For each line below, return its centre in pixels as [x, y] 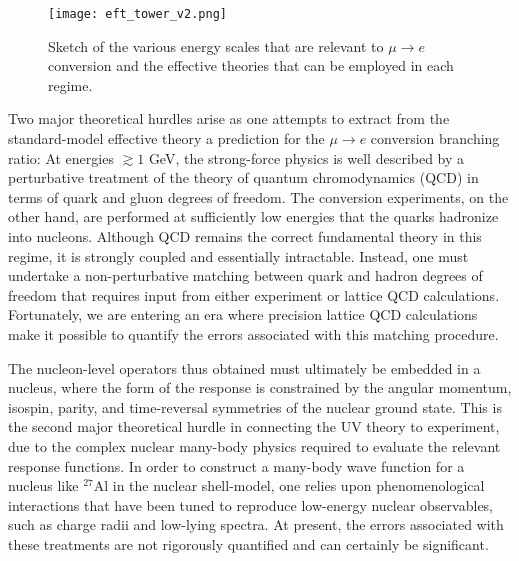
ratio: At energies [61, 157]
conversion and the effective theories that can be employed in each [251, 65]
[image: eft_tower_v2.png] [137, 14]
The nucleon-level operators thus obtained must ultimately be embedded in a [244, 367]
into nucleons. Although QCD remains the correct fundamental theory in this [245, 236]
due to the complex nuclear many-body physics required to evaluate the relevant [254, 445]
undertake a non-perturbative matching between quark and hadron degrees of [245, 275]
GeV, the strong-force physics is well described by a [306, 157]
